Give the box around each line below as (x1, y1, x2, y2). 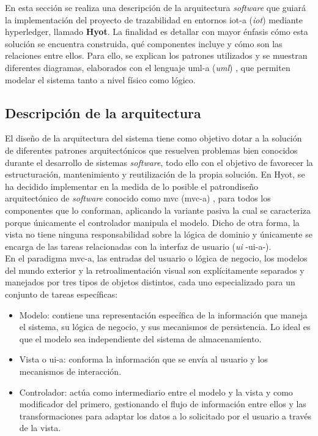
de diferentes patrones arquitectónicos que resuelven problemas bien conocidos (5, 143, 298, 156)
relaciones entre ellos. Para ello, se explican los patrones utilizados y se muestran (5, 49, 308, 62)
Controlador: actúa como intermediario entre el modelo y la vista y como (19, 385, 293, 398)
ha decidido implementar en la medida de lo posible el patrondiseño (5, 179, 259, 192)
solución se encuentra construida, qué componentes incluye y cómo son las (5, 37, 283, 50)
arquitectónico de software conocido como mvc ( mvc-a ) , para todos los (5, 192, 271, 205)
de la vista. (19, 421, 61, 434)
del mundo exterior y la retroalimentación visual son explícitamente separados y (5, 263, 305, 276)
